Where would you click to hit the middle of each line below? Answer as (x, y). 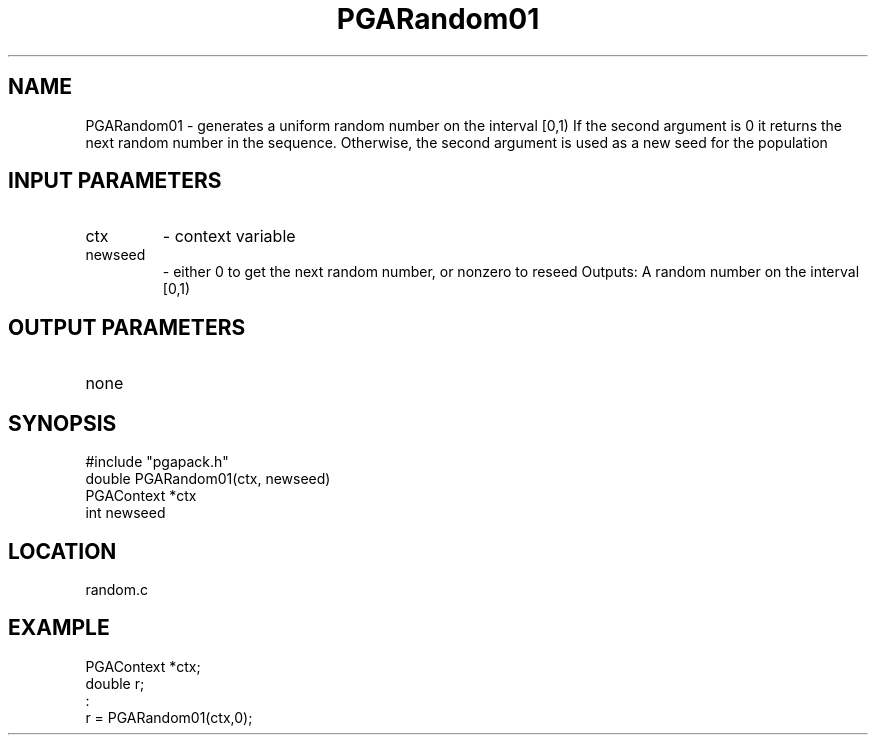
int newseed (125, 513)
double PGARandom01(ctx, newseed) (208, 479)
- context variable (229, 236)
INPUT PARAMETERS (115, 181)
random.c (117, 589)
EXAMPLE (59, 628)
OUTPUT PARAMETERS (127, 327)
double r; (115, 683)
